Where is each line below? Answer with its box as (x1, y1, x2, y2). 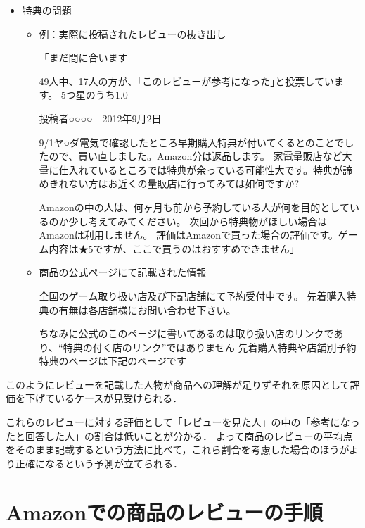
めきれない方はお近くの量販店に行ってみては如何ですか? (39, 176, 300, 191)
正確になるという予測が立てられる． (15, 455, 183, 470)
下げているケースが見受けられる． (25, 391, 183, 406)
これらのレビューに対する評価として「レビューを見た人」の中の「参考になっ (6, 415, 360, 429)
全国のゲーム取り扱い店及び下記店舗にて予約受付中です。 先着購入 (39, 288, 347, 303)
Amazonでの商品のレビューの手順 (6, 497, 324, 526)
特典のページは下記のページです (39, 353, 187, 368)
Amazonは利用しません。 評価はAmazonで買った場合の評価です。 (39, 227, 338, 242)
